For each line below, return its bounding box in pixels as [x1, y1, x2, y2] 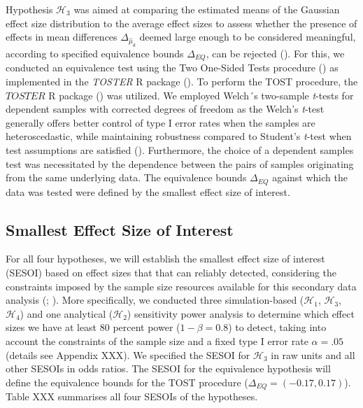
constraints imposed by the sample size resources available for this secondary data [6, 279, 357, 293]
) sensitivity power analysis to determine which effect [127, 306, 355, 321]
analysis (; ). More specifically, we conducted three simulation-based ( [6, 293, 304, 307]
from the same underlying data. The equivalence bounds [6, 170, 247, 185]
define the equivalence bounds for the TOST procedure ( [6, 374, 248, 389]
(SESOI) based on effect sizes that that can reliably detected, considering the [6, 265, 337, 279]
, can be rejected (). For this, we [206, 45, 345, 60]
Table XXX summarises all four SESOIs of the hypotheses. [6, 389, 258, 404]
